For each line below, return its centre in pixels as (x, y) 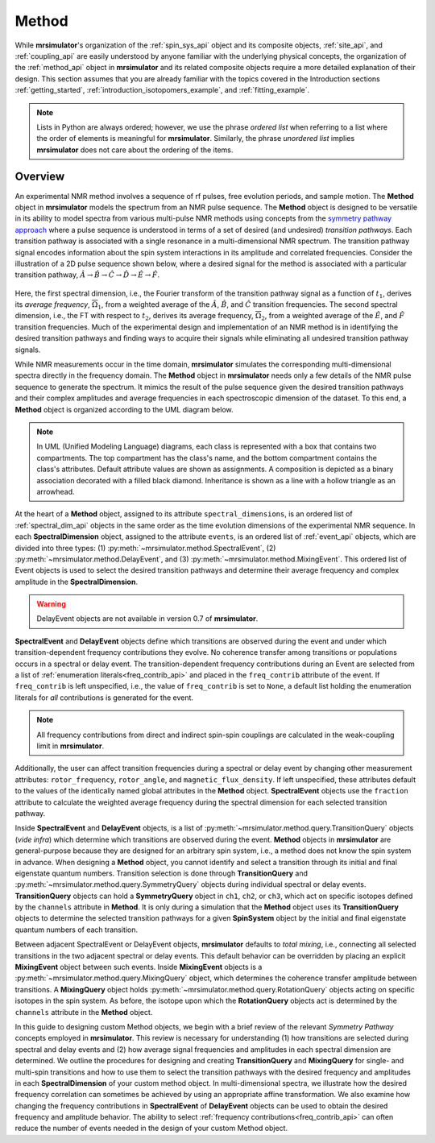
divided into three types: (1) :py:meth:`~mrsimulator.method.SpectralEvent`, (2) (145, 548)
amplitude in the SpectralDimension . (77, 582)
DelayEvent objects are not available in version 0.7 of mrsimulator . (147, 619)
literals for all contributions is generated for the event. (104, 698)
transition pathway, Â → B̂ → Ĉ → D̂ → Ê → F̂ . (87, 275)
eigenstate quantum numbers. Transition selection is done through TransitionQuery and (162, 873)
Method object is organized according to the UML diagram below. (124, 409)
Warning (51, 604)
